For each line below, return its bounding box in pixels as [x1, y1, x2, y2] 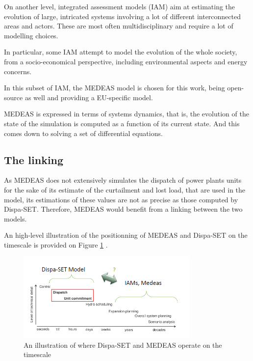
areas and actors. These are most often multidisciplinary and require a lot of [4, 21, 233, 31]
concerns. [4, 66, 32, 76]
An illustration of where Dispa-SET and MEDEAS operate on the [24, 339, 222, 350]
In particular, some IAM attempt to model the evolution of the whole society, [4, 47, 237, 57]
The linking [4, 152, 64, 167]
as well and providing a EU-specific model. [25, 92, 153, 102]
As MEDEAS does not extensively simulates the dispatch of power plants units [4, 175, 242, 185]
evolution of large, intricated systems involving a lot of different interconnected [4, 11, 241, 21]
